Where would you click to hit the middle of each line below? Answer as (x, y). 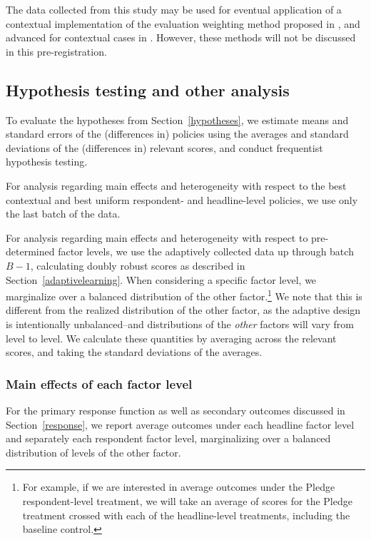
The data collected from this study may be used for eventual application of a (174, 9)
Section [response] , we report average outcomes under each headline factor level (180, 424)
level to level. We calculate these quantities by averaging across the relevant (171, 338)
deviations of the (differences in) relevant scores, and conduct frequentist (164, 147)
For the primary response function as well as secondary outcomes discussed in (176, 410)
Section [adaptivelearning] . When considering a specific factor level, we (161, 279)
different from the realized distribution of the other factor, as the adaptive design (183, 310)
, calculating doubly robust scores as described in (138, 265)
